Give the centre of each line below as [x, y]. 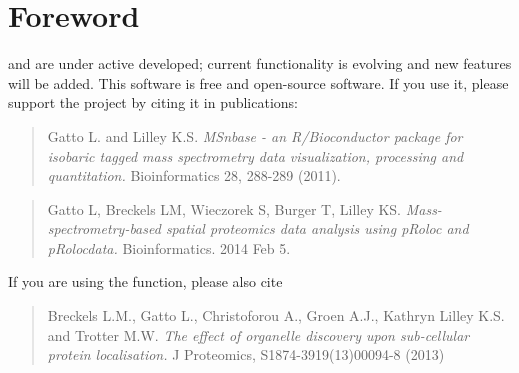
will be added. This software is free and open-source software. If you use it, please [258, 82]
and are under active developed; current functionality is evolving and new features [260, 63]
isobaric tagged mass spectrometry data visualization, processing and [255, 155]
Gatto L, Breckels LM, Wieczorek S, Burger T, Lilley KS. [224, 208]
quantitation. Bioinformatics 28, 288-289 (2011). [194, 175]
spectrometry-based [104, 228]
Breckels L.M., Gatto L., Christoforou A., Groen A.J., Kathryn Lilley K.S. [276, 315]
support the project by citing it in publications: [153, 102]
